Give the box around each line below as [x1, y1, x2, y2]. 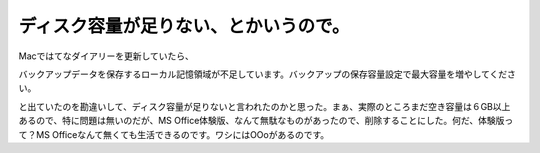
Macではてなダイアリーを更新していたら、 [18, 50, 195, 62]
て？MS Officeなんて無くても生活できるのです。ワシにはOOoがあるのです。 [18, 128, 330, 140]
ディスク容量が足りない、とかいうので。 [18, 15, 350, 37]
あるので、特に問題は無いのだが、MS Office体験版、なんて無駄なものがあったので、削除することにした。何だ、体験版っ [18, 115, 514, 127]
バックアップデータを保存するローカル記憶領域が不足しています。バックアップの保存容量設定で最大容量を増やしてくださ [18, 68, 517, 80]
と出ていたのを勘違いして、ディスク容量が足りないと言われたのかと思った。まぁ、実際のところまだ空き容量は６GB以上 [18, 100, 511, 112]
